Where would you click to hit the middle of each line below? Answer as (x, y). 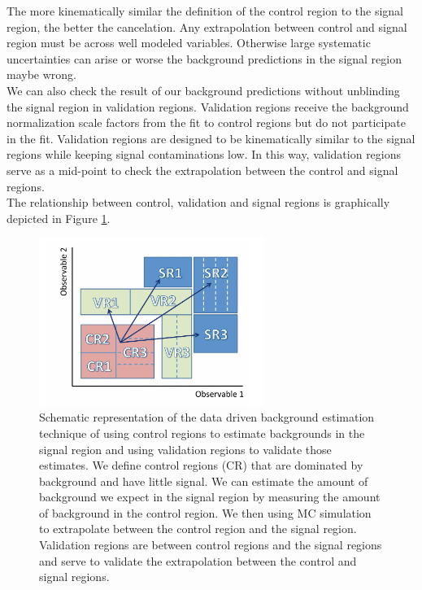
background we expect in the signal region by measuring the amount (210, 497)
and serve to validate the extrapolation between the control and (198, 560)
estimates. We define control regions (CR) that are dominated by (201, 465)
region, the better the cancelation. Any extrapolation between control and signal (207, 26)
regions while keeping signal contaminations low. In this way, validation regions (204, 154)
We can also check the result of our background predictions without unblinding (203, 90)
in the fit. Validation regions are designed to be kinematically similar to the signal (211, 138)
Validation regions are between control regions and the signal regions (211, 545)
